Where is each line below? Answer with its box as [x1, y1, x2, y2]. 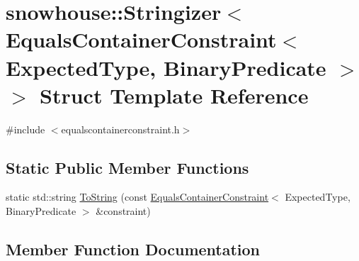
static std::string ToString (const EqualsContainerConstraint [6, 189, 269, 204]
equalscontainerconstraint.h [61, 121, 180, 136]
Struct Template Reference [40, 80, 309, 109]
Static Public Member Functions [6, 156, 249, 178]
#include [6, 121, 45, 136]
